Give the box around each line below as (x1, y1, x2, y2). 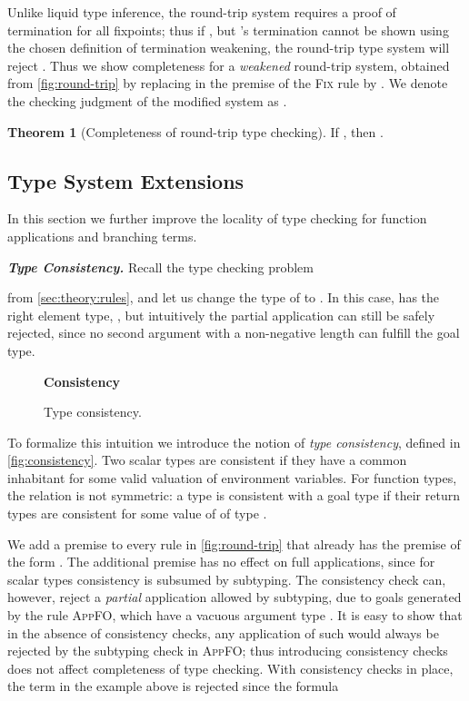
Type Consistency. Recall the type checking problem (7, 257, 314, 276)
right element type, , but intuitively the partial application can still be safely (7, 305, 435, 324)
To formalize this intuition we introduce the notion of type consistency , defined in (7, 432, 461, 451)
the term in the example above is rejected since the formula (7, 676, 339, 696)
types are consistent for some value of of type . (7, 504, 267, 523)
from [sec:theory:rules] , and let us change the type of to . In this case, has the (7, 288, 440, 307)
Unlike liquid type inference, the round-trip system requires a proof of (7, 3, 396, 21)
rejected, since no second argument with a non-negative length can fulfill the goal (7, 323, 460, 342)
